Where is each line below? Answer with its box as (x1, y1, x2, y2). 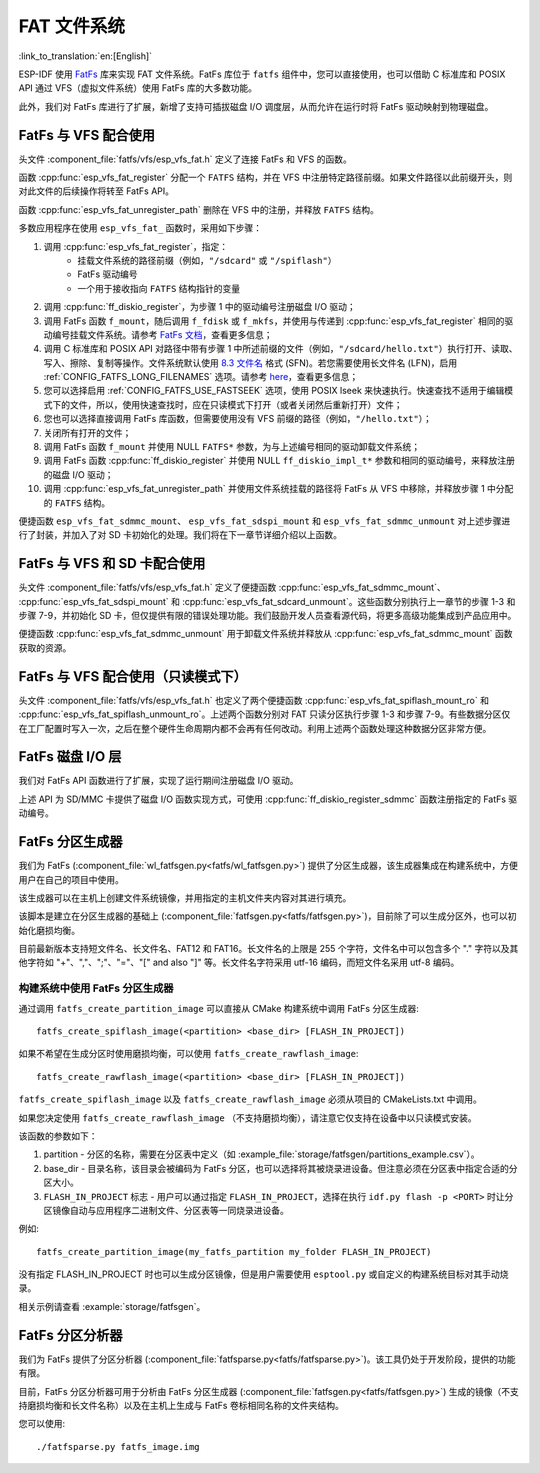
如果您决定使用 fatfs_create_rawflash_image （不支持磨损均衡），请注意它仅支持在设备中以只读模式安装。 (18, 1111, 477, 1124)
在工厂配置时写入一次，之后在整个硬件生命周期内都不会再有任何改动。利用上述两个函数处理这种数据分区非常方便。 (18, 722, 492, 734)
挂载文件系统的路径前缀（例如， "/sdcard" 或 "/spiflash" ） (77, 254, 337, 266)
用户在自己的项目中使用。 (18, 873, 124, 885)
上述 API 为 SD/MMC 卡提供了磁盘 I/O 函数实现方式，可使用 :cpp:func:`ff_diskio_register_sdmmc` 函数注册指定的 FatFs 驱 (18, 793, 518, 805)
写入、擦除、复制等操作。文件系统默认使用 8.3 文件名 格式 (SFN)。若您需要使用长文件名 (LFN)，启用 (43, 356, 458, 369)
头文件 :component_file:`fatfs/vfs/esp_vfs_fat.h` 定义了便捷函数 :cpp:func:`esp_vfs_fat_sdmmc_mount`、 (18, 581, 446, 594)
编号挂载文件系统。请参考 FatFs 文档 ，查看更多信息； (51, 328, 273, 340)
